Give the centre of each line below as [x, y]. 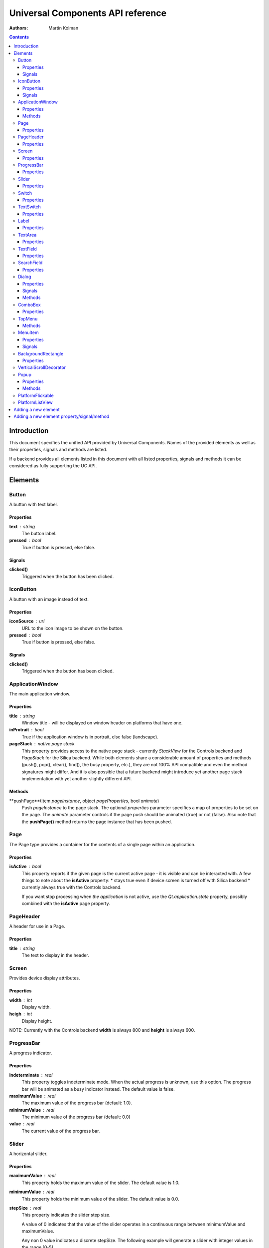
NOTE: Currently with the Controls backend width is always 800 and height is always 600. [102, 1030]
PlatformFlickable [36, 395]
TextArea [27, 235]
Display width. [36, 1007]
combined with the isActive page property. [66, 904]
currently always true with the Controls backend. [72, 887]
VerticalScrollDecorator [42, 367]
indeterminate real [31, 1075]
